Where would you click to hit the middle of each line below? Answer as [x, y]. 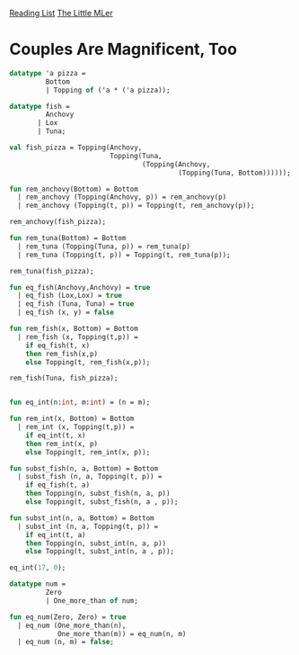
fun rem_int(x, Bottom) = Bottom [72, 419]
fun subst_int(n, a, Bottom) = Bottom [82, 518]
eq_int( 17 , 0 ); [38, 568]
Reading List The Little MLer [62, 13]
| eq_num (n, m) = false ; [66, 642]
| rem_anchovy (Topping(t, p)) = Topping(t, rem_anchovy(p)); [136, 206]
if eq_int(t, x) [56, 435]
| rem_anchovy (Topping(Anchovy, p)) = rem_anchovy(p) [122, 197]
